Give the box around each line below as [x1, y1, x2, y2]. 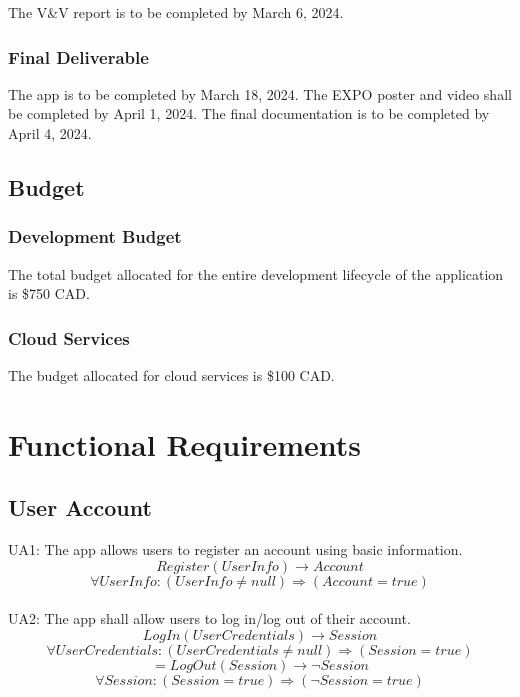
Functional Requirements [8, 423, 361, 464]
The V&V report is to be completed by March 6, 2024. [8, 2, 344, 22]
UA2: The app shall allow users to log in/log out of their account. [8, 608, 411, 629]
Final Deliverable [8, 44, 149, 69]
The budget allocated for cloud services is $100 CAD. [8, 365, 335, 385]
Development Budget [8, 224, 182, 249]
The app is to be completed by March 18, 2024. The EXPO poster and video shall [8, 83, 512, 104]
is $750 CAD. [8, 283, 90, 304]
